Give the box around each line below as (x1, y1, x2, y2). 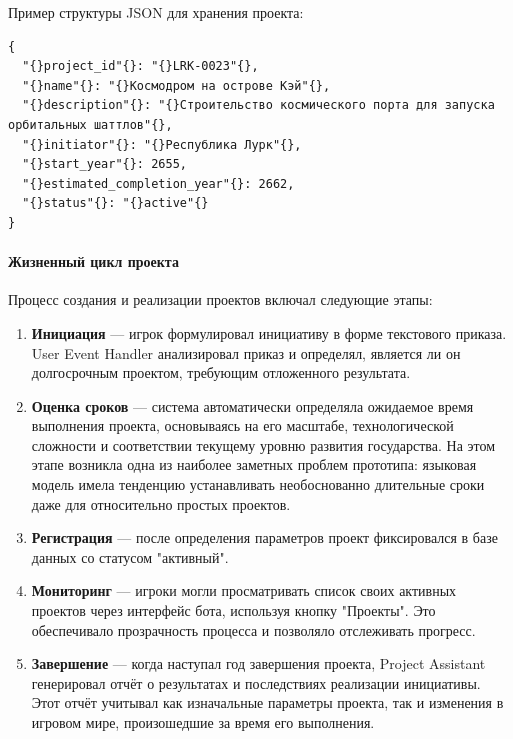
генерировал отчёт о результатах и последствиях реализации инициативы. (31, 672, 481, 693)
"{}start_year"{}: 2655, (22, 157, 187, 172)
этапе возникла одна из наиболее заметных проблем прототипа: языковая (31, 454, 477, 475)
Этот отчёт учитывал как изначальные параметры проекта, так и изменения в (31, 692, 504, 713)
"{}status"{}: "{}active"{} (22, 196, 209, 211)
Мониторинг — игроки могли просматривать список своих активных (31, 580, 457, 601)
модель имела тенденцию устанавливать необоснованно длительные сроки (31, 474, 485, 495)
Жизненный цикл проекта (8, 251, 179, 272)
